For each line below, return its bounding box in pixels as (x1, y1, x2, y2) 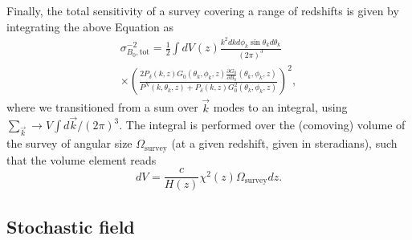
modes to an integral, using (213, 99, 348, 116)
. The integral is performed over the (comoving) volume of (119, 116, 406, 133)
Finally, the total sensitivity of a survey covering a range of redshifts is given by (6, 2, 399, 18)
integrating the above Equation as (6, 18, 173, 35)
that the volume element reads (6, 151, 157, 168)
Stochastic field (6, 214, 135, 238)
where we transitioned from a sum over (6, 99, 198, 116)
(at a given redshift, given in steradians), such (171, 135, 398, 152)
